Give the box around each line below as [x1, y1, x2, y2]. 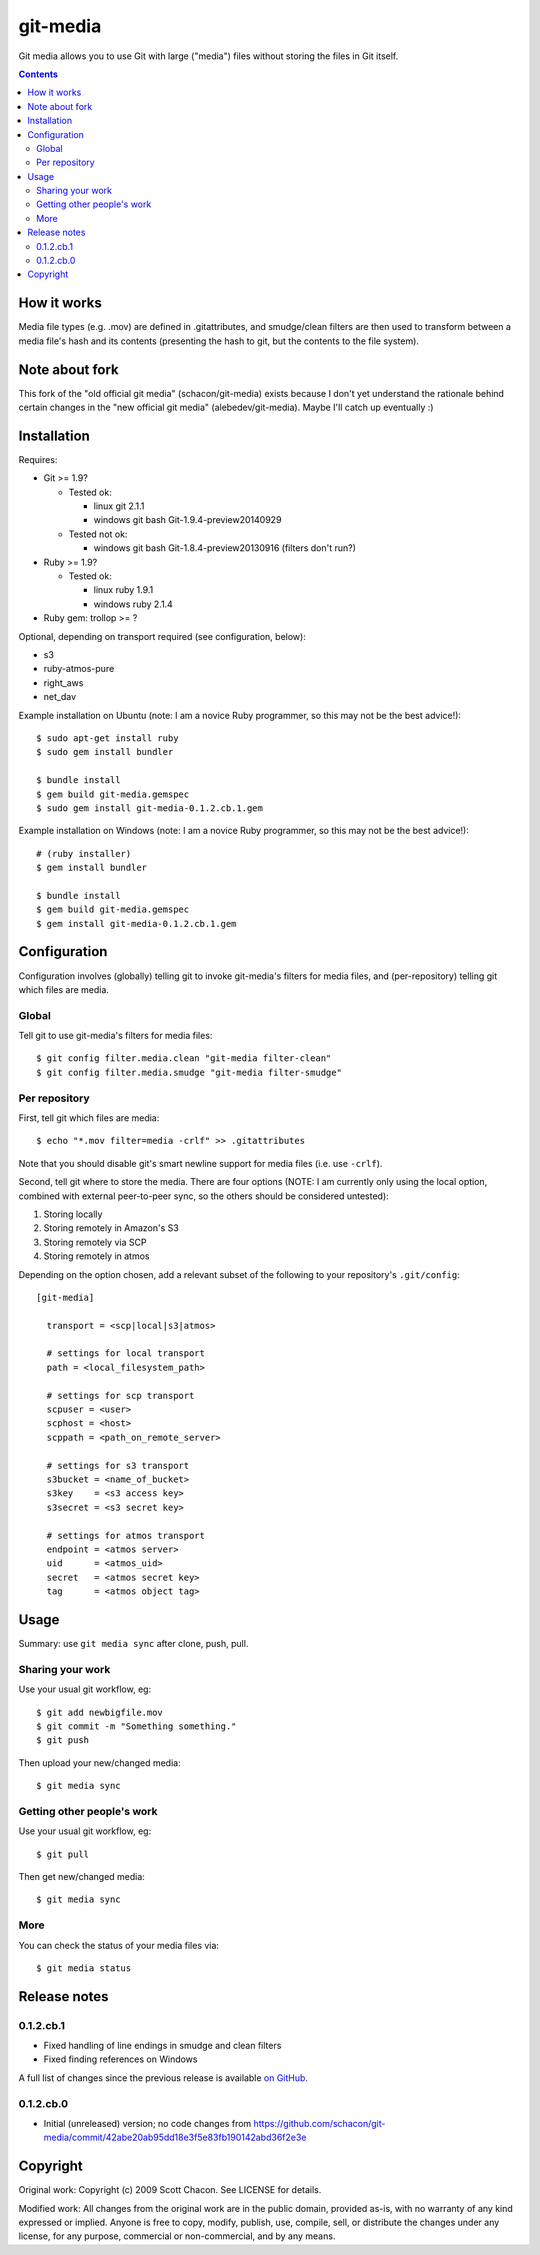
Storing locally [43, 1208, 103, 1220]
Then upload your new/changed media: [18, 1756, 181, 1769]
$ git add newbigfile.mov [36, 1706, 164, 1718]
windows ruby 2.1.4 [93, 598, 174, 610]
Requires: [18, 453, 58, 465]
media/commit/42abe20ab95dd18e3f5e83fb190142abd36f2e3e [43, 2131, 307, 2144]
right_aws [43, 676, 84, 689]
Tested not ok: [68, 528, 128, 540]
